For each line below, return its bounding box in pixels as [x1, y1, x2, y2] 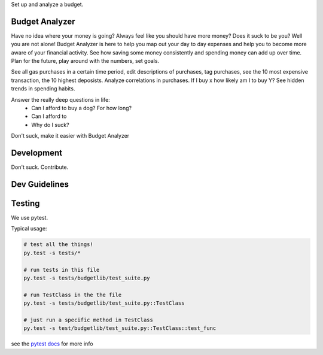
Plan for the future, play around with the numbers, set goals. [11, 57, 160, 65]
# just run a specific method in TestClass [23, 316, 154, 323]
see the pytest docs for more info [11, 340, 93, 347]
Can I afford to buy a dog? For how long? [31, 105, 132, 112]
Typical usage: [11, 225, 47, 232]
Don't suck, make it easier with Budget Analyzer [11, 132, 130, 139]
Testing [11, 198, 40, 208]
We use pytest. [11, 214, 48, 222]
